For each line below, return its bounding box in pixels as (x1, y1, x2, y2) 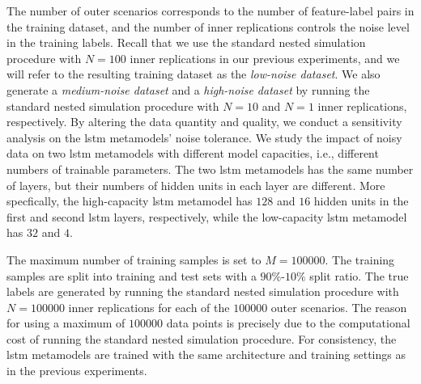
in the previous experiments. (6, 362, 147, 379)
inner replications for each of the (68, 298, 230, 315)
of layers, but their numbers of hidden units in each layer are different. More (6, 176, 385, 193)
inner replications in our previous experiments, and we (130, 49, 400, 66)
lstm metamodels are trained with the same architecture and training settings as (6, 346, 406, 363)
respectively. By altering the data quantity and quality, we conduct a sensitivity (6, 113, 402, 130)
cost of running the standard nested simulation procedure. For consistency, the (6, 330, 397, 347)
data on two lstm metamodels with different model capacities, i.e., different (6, 145, 379, 162)
